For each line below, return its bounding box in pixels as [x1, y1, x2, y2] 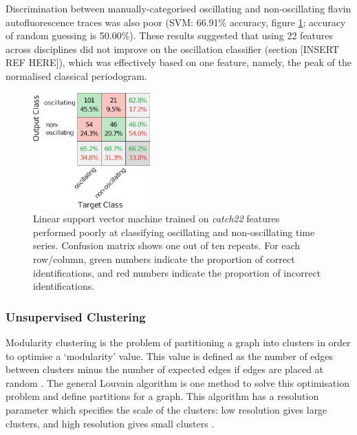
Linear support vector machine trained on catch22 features [33, 211, 280, 226]
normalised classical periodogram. [6, 68, 147, 83]
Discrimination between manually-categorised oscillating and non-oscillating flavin [6, 1, 351, 15]
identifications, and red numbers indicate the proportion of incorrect [33, 265, 321, 279]
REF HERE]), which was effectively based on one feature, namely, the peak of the [6, 55, 352, 70]
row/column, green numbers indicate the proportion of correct [33, 252, 295, 266]
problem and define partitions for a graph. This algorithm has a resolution [6, 389, 319, 403]
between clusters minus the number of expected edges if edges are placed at [6, 362, 324, 376]
